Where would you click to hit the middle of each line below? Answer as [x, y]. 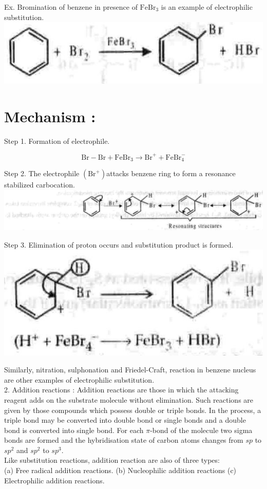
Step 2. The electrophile [42, 173]
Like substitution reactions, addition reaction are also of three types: [112, 460]
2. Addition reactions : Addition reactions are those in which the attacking [121, 390]
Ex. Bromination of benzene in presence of [71, 7]
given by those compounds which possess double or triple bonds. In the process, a [133, 410]
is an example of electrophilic [207, 7]
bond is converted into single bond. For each [74, 430]
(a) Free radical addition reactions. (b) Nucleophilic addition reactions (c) [120, 470]
